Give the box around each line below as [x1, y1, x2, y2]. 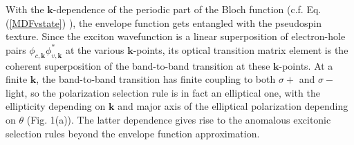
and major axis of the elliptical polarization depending [118, 99, 348, 113]
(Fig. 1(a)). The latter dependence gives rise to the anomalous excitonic [26, 112, 331, 126]
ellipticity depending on [6, 99, 106, 113]
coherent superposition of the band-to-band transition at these [6, 58, 270, 72]
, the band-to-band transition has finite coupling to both [36, 72, 276, 86]
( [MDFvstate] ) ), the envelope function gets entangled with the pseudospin [6, 15, 322, 30]
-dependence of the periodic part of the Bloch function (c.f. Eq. [53, 2, 322, 16]
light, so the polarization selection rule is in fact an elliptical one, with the [6, 85, 320, 99]
